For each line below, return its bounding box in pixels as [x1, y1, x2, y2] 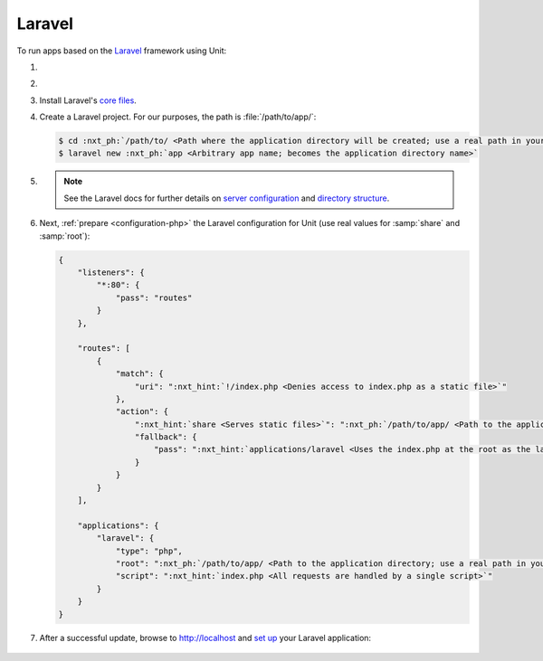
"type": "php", [115, 545, 183, 556]
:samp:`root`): [39, 231, 90, 241]
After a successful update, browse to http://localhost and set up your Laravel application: [39, 632, 371, 643]
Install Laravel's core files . [39, 95, 138, 106]
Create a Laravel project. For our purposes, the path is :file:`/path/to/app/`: [39, 111, 317, 122]
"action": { [115, 407, 169, 417]
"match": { [115, 369, 165, 379]
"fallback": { [134, 432, 198, 442]
